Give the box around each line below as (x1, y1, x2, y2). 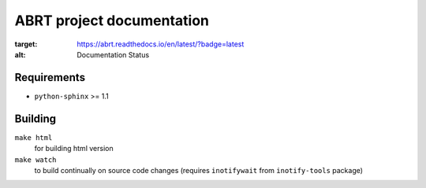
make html (14, 133, 53, 142)
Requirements (14, 71, 86, 84)
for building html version (34, 144, 114, 153)
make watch (14, 155, 57, 164)
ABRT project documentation (14, 12, 209, 29)
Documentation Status (77, 50, 150, 59)
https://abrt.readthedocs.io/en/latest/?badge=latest (77, 39, 245, 49)
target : (14, 39, 38, 49)
